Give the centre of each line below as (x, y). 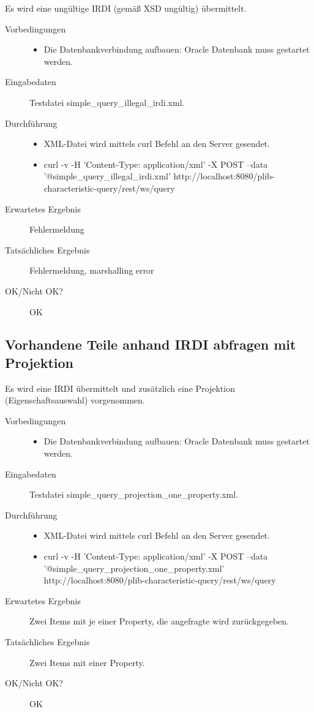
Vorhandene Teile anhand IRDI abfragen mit (151, 344)
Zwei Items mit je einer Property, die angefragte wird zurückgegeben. (159, 621)
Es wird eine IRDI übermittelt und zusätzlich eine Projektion (120, 388)
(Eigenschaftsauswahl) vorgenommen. (75, 400)
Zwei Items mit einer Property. (87, 662)
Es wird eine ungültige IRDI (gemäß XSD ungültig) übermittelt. (126, 8)
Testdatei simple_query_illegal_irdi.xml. (107, 102)
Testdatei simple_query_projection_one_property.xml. (134, 494)
